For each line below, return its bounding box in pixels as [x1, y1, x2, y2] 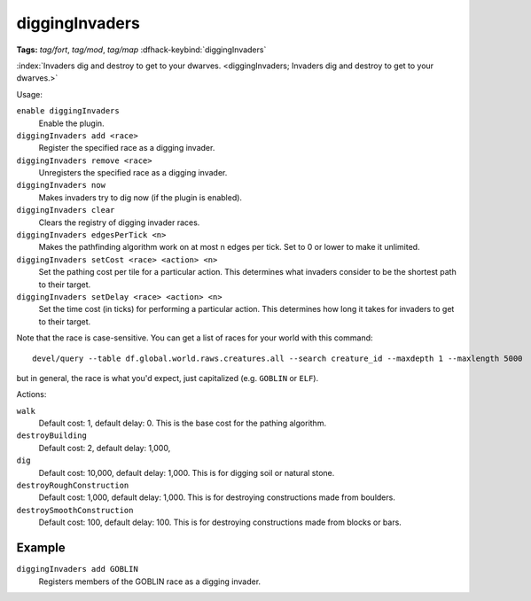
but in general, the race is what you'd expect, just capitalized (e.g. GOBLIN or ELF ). [16, 372, 319, 383]
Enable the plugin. [38, 118, 105, 129]
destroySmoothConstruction [16, 505, 134, 515]
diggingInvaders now [16, 180, 106, 191]
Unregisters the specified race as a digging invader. [38, 168, 228, 178]
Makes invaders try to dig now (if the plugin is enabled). [38, 191, 243, 203]
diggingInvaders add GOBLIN [16, 564, 139, 574]
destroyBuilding [16, 431, 88, 441]
